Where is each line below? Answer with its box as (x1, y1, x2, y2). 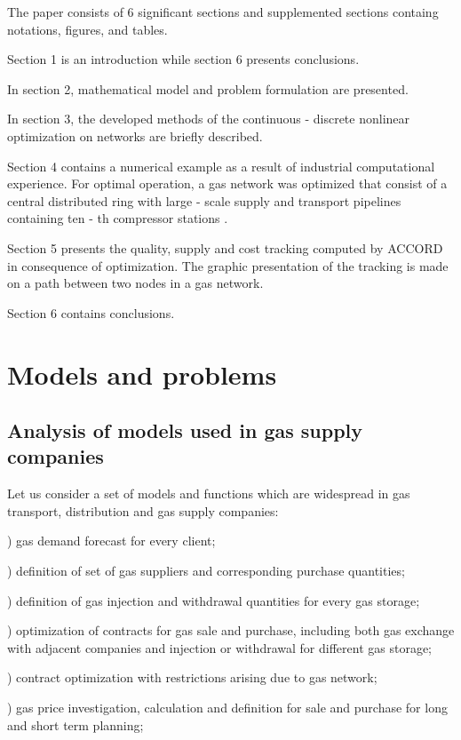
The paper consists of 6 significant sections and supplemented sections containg (7, 3, 439, 20)
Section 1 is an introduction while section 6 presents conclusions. (7, 50, 360, 68)
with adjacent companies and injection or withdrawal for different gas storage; (7, 638, 432, 656)
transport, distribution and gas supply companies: (7, 501, 279, 520)
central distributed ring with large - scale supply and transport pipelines (7, 191, 401, 210)
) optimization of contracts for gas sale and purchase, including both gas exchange (7, 621, 455, 640)
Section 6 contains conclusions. (7, 303, 175, 322)
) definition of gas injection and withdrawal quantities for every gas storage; (7, 591, 420, 609)
